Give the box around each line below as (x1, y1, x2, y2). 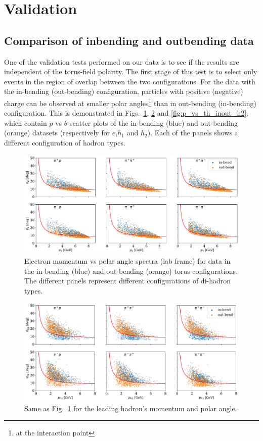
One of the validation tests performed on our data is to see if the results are (4, 56, 239, 67)
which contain (4, 117, 47, 128)
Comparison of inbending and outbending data (4, 32, 254, 48)
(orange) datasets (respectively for (4, 127, 110, 138)
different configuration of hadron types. (4, 137, 125, 148)
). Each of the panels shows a (147, 127, 238, 138)
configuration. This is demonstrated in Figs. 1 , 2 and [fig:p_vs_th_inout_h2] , (4, 108, 248, 118)
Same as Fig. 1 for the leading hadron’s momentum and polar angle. (24, 403, 237, 413)
